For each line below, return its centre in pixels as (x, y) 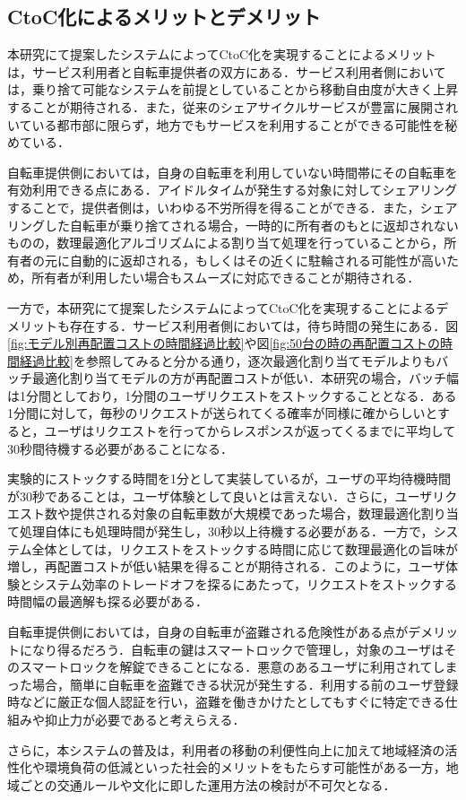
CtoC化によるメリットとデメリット (164, 17)
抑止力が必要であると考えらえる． (145, 719)
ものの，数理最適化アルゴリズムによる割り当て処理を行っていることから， (226, 243)
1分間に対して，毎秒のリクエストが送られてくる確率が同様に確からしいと (223, 413)
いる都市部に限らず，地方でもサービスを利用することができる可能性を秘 (245, 124)
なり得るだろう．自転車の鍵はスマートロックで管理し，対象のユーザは (238, 649)
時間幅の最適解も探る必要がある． (108, 601)
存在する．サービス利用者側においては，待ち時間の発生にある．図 (264, 325)
